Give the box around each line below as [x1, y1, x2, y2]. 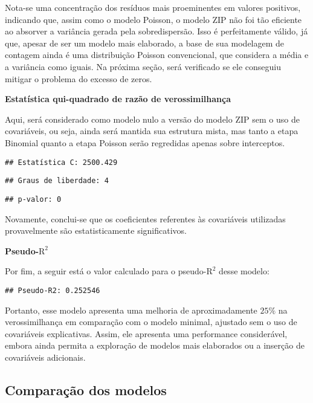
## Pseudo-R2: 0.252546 [5, 286, 100, 295]
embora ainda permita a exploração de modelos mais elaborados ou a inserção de [5, 339, 305, 352]
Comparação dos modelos [5, 380, 167, 399]
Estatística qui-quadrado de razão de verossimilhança [5, 92, 231, 105]
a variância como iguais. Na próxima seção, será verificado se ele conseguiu [5, 60, 282, 73]
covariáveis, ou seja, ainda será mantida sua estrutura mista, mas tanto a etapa [5, 124, 298, 137]
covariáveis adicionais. [5, 350, 86, 363]
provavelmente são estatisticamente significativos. [5, 224, 187, 237]
